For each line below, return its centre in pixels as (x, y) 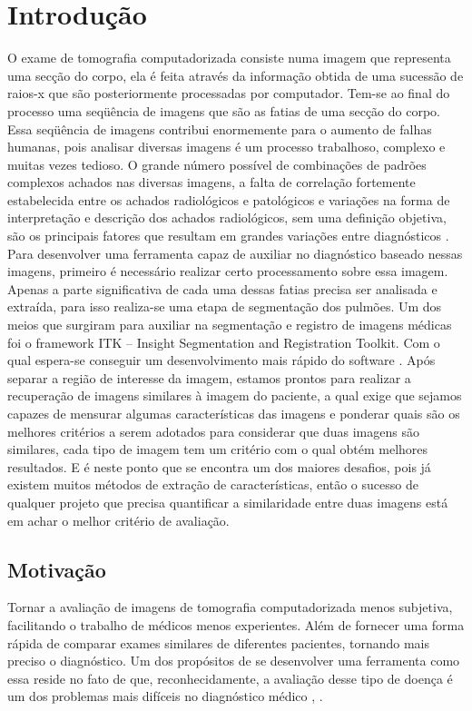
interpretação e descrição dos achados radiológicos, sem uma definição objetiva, (227, 217)
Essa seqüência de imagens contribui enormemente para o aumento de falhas (220, 128)
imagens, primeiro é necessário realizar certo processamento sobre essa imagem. (228, 271)
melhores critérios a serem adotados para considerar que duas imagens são (213, 431)
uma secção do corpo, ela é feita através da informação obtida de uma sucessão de (236, 75)
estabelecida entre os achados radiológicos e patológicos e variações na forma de (229, 199)
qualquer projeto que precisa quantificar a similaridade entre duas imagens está (228, 502)
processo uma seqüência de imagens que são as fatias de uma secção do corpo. (224, 110)
